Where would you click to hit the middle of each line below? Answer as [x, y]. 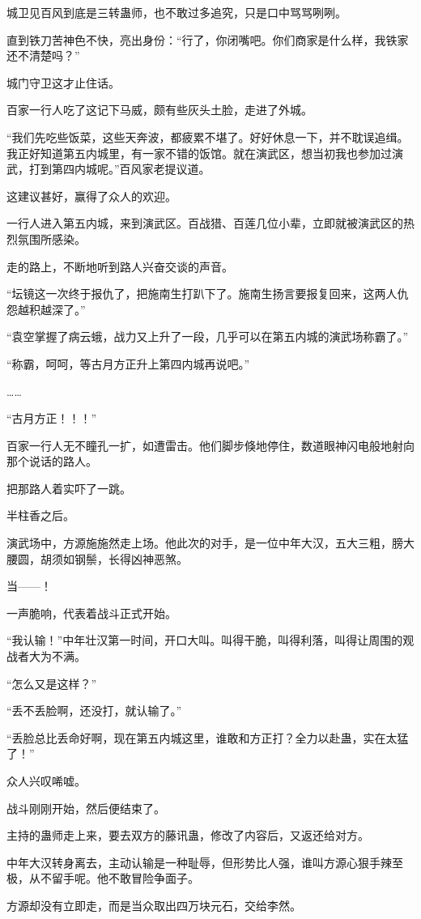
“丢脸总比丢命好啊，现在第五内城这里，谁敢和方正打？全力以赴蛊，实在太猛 [208, 737]
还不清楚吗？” [43, 55]
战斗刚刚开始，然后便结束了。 [86, 808]
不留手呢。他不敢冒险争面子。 [119, 878]
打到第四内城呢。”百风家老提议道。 [119, 169]
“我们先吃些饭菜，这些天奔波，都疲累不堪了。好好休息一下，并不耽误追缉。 [208, 136]
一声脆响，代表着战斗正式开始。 [91, 613]
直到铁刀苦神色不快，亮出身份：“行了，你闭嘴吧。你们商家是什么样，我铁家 [208, 39]
